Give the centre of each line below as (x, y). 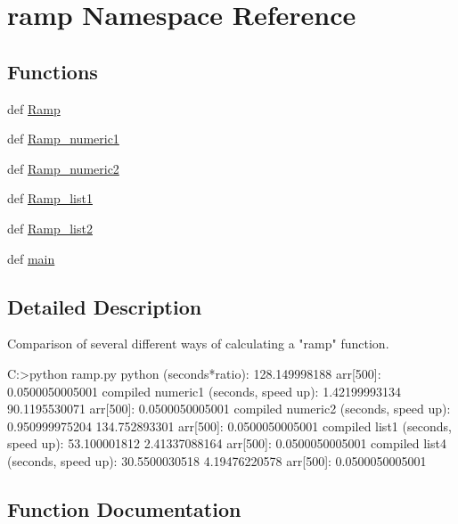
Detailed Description (105, 306)
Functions (53, 71)
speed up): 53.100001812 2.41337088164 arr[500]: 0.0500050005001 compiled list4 (227, 443)
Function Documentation (124, 508)
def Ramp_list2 (50, 228)
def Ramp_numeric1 (63, 139)
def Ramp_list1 (50, 198)
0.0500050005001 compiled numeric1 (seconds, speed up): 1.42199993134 (204, 391)
